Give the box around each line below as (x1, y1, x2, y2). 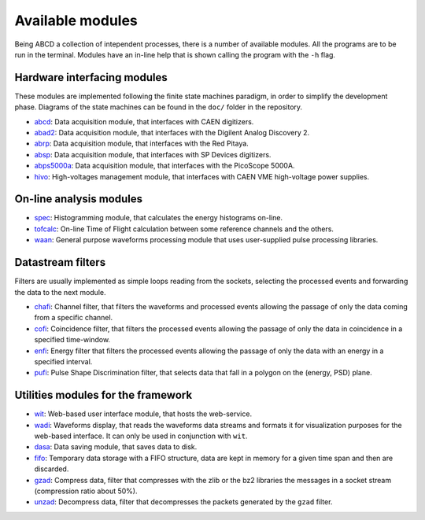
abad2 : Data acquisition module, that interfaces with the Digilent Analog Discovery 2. (34, 128, 310, 138)
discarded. (34, 464, 69, 474)
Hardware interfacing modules (14, 71, 168, 84)
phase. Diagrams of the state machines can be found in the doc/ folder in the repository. (14, 102, 303, 112)
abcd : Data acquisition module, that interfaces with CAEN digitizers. (34, 116, 254, 126)
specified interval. (34, 356, 93, 366)
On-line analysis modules (14, 193, 143, 206)
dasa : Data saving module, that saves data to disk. (34, 442, 198, 452)
